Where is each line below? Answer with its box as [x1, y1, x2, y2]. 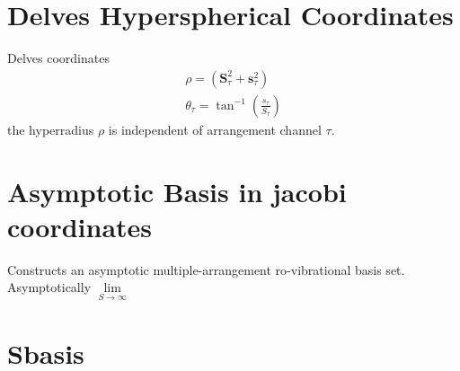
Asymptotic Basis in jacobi [7, 172, 347, 209]
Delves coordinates [7, 49, 110, 67]
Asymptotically [7, 278, 92, 296]
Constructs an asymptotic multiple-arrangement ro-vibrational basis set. [7, 260, 405, 278]
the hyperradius [7, 119, 94, 138]
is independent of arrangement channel [108, 119, 322, 138]
